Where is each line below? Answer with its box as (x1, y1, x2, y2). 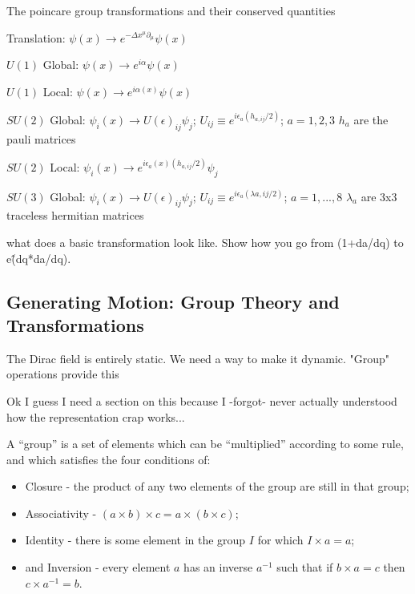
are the (353, 111, 389, 127)
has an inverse (183, 559, 253, 576)
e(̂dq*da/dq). (6, 249, 71, 266)
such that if (276, 559, 333, 576)
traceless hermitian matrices (6, 207, 144, 224)
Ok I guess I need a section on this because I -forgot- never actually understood (6, 392, 397, 409)
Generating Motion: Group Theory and (6, 289, 340, 313)
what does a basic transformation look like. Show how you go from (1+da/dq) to (6, 233, 404, 250)
